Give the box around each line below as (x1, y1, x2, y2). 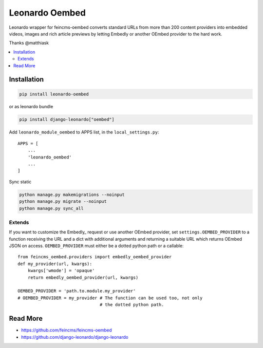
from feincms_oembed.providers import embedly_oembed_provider (18, 254, 172, 260)
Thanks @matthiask (9, 40, 49, 46)
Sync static (9, 178, 32, 185)
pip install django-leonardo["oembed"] (19, 117, 114, 122)
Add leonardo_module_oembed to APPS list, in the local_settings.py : (9, 129, 159, 135)
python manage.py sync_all (19, 205, 84, 211)
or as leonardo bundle (9, 104, 54, 110)
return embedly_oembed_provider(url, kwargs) (27, 274, 139, 280)
